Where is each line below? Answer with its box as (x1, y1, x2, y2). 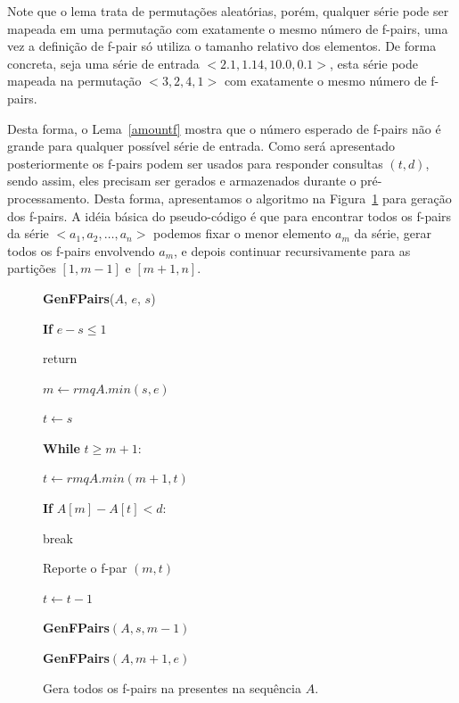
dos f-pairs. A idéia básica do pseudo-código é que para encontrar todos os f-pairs (7, 206, 452, 225)
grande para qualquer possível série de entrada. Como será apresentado (7, 136, 396, 155)
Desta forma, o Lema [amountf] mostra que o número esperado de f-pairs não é (7, 119, 441, 137)
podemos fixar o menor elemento (153, 224, 332, 243)
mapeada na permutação (7, 71, 142, 90)
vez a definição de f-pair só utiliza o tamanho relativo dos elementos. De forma (7, 37, 437, 55)
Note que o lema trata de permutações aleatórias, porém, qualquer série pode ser (7, 2, 449, 20)
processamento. (7, 188, 90, 207)
